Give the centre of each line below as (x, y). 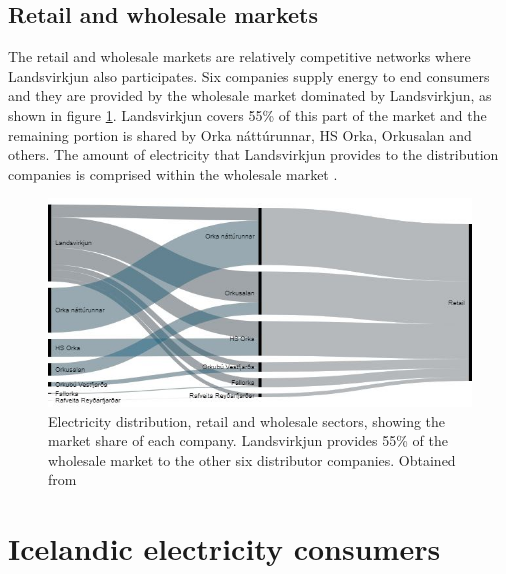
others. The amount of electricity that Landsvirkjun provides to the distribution (253, 154)
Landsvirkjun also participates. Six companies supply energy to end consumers (249, 75)
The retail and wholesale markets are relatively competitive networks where (239, 56)
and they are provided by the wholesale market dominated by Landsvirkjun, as (250, 95)
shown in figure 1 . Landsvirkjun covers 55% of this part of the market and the (247, 114)
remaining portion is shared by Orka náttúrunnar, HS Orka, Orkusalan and (240, 134)
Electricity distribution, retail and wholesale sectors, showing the (247, 420)
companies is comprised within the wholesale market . (173, 173)
